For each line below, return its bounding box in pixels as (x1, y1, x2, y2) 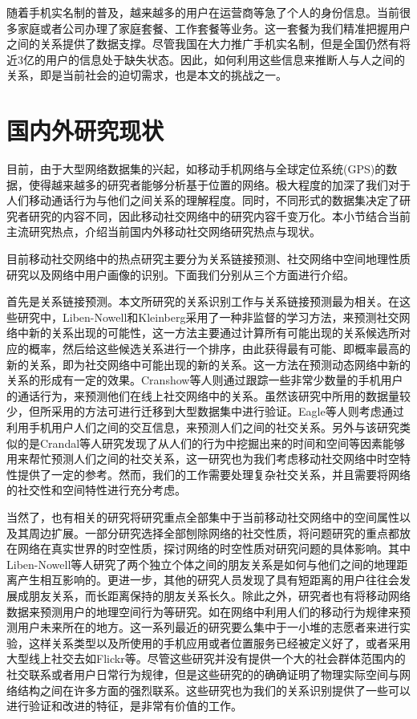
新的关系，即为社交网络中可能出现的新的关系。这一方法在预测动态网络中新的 (6, 355, 411, 372)
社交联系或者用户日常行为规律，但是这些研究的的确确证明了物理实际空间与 (6, 665, 399, 682)
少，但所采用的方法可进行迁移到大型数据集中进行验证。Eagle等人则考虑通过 (6, 403, 404, 420)
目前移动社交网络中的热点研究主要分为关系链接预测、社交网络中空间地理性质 (6, 250, 411, 267)
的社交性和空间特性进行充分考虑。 (6, 481, 186, 498)
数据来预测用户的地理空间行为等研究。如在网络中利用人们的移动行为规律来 (6, 603, 399, 619)
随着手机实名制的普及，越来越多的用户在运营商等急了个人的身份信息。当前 (6, 4, 399, 20)
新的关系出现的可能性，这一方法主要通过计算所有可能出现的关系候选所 (28, 324, 399, 341)
